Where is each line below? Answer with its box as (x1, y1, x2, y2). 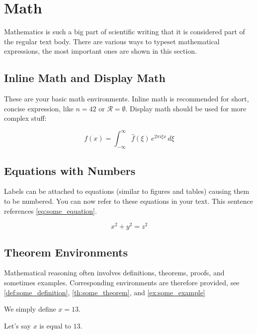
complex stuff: (4, 113, 47, 123)
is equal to (39, 320, 71, 331)
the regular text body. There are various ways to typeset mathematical (4, 36, 220, 46)
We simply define (4, 304, 56, 314)
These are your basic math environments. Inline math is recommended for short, (4, 93, 249, 104)
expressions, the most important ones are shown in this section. (4, 46, 197, 56)
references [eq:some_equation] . (4, 205, 97, 216)
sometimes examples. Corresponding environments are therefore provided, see (4, 277, 240, 288)
